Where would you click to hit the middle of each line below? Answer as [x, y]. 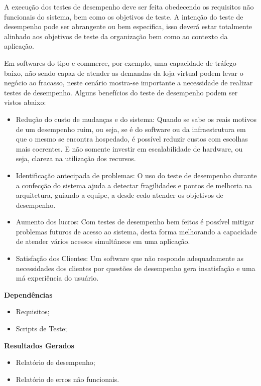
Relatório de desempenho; [55, 362]
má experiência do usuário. [57, 278]
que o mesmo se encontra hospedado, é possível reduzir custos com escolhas [132, 139]
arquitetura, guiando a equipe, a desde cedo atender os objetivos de [119, 195]
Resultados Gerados [39, 345]
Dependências [28, 294]
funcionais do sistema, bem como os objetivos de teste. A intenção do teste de [124, 16]
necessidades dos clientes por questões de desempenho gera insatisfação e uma [136, 268]
